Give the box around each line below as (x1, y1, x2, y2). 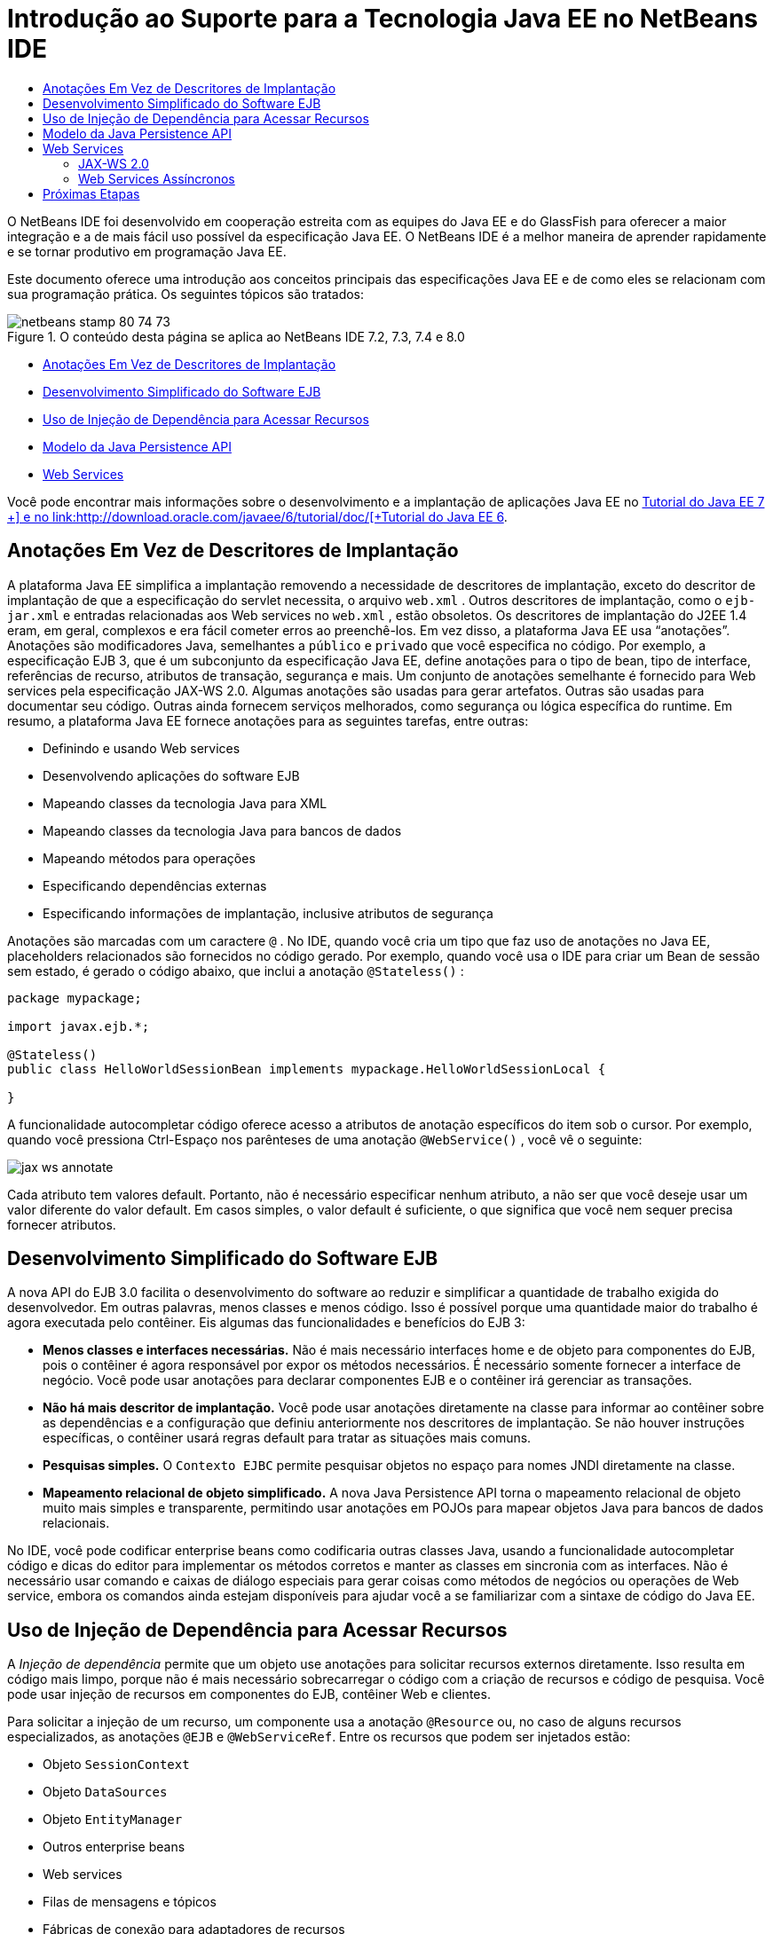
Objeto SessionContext (43, 1757, 190, 1773)
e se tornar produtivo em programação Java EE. (7, 243, 287, 259)
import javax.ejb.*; (7, 1018, 150, 1034)
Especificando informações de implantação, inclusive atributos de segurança (43, 905, 493, 921)
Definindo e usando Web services (43, 740, 241, 756)
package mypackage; (7, 990, 142, 1005)
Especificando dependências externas (43, 877, 267, 893)
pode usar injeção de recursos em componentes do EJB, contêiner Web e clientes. (7, 1686, 491, 1702)
